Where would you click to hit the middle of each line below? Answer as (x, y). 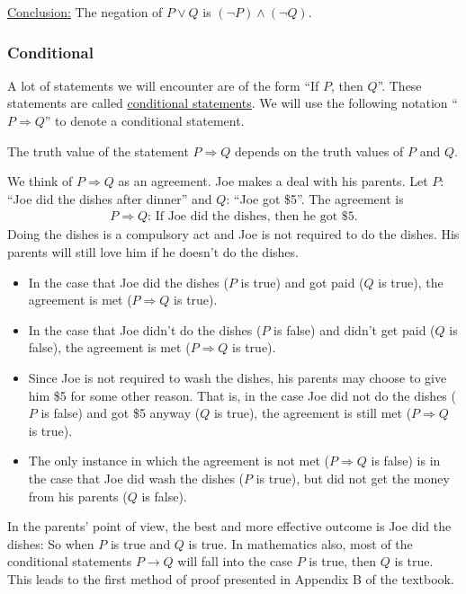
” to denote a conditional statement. (144, 120)
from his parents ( (78, 496)
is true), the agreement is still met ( (313, 413)
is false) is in (406, 461)
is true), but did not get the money (353, 478)
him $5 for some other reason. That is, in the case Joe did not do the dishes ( (242, 395)
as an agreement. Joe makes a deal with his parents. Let (273, 181)
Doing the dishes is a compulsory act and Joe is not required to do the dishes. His (233, 234)
